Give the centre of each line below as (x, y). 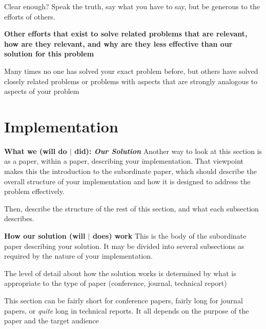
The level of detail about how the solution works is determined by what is (120, 273)
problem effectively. (34, 191)
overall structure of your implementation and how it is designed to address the (127, 181)
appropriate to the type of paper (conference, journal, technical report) (116, 283)
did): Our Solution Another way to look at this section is (168, 151)
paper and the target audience (52, 321)
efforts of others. (30, 16)
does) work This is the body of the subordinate (170, 236)
